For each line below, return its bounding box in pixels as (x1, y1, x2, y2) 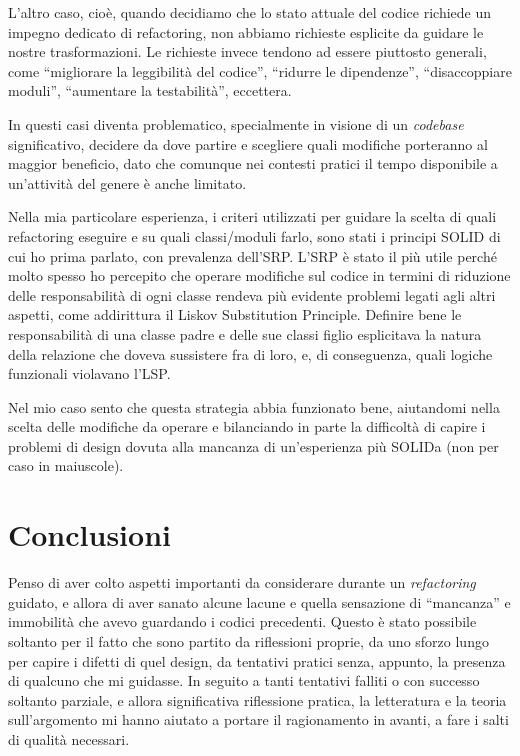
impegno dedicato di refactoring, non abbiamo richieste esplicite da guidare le (8, 21, 484, 42)
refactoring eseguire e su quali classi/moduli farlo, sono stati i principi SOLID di (8, 225, 501, 246)
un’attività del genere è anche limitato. (8, 172, 247, 193)
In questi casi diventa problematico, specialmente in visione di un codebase (8, 113, 464, 134)
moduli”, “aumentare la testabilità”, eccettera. (8, 80, 292, 101)
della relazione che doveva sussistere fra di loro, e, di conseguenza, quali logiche (8, 343, 493, 364)
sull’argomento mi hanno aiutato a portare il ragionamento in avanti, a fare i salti (8, 709, 509, 730)
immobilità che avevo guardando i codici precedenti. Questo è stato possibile (8, 611, 477, 632)
